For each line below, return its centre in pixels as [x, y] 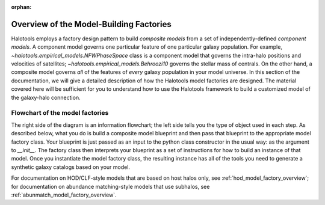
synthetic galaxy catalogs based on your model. [71, 167]
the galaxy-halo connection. [46, 97]
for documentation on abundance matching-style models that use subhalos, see [110, 186]
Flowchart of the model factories [60, 113]
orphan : [21, 7]
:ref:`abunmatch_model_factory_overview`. [64, 195]
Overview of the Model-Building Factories [91, 24]
